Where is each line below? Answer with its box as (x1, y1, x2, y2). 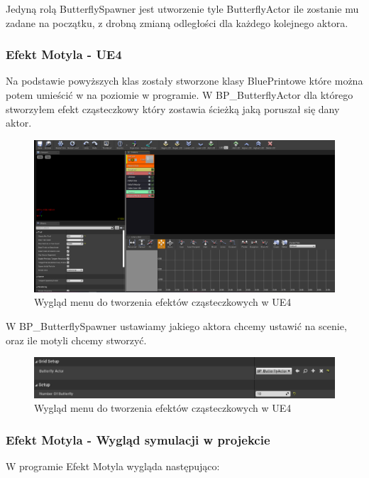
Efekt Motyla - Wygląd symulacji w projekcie (6, 430, 270, 448)
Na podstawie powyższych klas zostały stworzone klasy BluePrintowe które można (6, 73, 363, 88)
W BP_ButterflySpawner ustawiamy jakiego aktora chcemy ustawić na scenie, (6, 319, 347, 334)
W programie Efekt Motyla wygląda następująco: (6, 459, 220, 474)
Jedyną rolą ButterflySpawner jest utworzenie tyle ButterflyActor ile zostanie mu (6, 1, 359, 16)
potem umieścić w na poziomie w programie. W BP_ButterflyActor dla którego (6, 87, 353, 102)
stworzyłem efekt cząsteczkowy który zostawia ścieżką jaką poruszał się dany (6, 101, 340, 116)
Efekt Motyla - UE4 (6, 46, 122, 63)
